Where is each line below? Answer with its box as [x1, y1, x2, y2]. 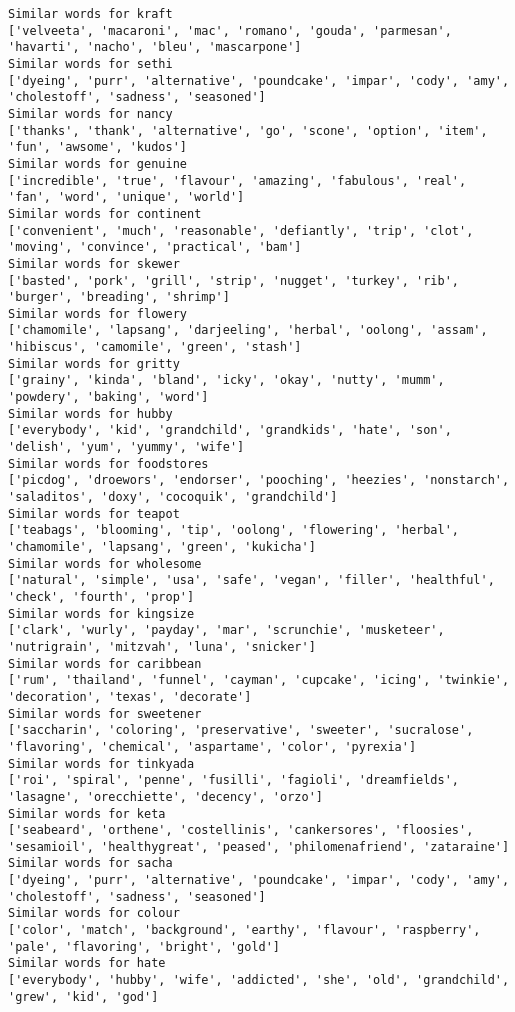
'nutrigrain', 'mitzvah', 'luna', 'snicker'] [8, 639, 316, 654]
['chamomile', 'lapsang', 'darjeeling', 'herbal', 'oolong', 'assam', [8, 323, 488, 338]
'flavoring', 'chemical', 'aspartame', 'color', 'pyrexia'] [8, 739, 417, 754]
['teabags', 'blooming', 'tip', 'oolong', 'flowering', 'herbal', [8, 523, 460, 538]
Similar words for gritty [8, 356, 180, 371]
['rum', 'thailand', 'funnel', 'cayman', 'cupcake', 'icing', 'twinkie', [8, 673, 510, 688]
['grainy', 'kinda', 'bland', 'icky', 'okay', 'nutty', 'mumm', [8, 373, 445, 388]
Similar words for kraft [8, 7, 173, 21]
